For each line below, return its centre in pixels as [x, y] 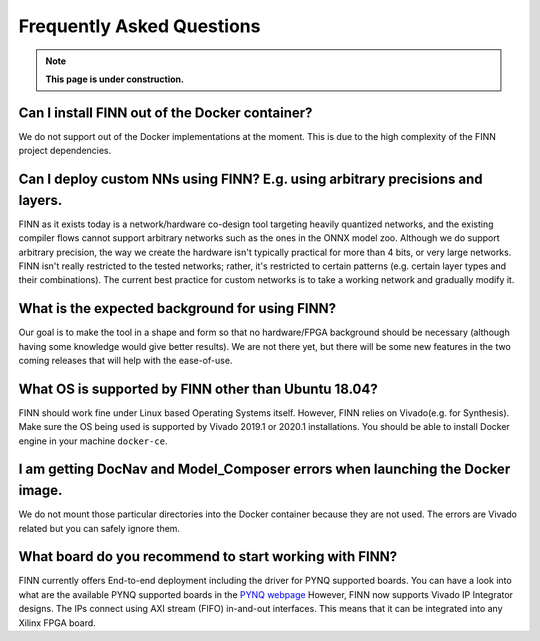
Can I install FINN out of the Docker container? [165, 112]
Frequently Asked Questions [139, 26]
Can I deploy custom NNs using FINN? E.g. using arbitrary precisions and [251, 179]
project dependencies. [65, 151]
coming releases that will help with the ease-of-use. [125, 360]
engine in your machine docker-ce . [93, 441]
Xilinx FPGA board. [57, 622]
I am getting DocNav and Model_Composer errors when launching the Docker [264, 469]
